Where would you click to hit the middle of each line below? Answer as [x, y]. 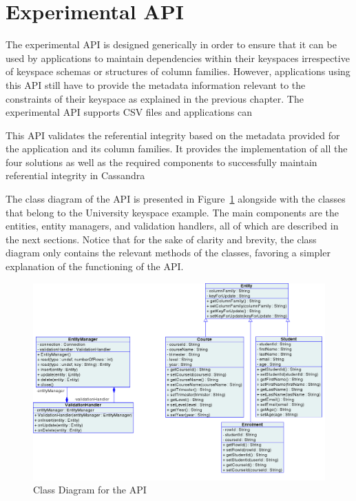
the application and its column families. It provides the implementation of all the [177, 149]
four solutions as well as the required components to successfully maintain [161, 162]
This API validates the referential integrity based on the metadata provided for [173, 135]
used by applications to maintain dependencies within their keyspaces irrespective [178, 58]
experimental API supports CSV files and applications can [129, 112]
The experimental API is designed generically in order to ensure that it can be [171, 44]
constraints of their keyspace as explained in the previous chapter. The [155, 98]
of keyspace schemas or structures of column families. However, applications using [178, 71]
